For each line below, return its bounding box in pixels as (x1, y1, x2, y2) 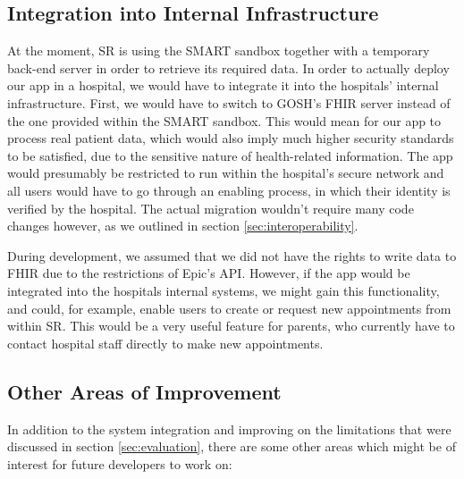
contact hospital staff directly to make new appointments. (7, 333, 324, 352)
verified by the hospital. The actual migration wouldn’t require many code (7, 198, 414, 217)
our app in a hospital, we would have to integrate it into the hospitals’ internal (7, 76, 439, 95)
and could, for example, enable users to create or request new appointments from (7, 298, 451, 317)
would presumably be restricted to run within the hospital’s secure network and (7, 164, 444, 182)
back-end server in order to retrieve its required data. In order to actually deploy (7, 58, 450, 77)
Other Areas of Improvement (7, 377, 282, 405)
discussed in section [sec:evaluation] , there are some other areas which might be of (7, 437, 456, 456)
